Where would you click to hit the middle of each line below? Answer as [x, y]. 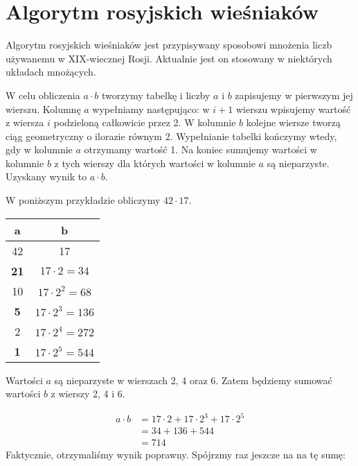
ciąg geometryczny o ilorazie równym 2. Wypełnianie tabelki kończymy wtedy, [171, 136]
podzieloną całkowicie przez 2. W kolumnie [145, 122]
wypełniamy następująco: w [151, 109]
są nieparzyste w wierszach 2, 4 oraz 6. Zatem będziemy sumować [193, 380]
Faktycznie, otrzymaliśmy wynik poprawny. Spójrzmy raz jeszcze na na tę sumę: [176, 455]
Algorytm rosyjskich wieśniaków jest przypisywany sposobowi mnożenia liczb [169, 45]
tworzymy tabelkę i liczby [156, 95]
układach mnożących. [51, 72]
